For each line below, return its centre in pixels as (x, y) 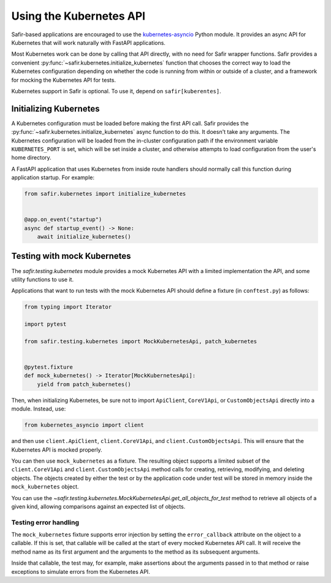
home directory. (31, 158)
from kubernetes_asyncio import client (84, 425)
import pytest (45, 324)
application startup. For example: (53, 177)
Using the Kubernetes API (78, 16)
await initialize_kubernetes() (84, 237)
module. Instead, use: (39, 409)
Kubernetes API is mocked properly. (57, 450)
